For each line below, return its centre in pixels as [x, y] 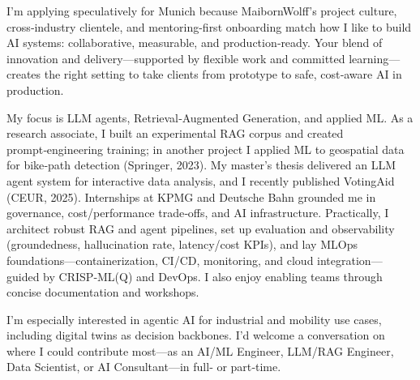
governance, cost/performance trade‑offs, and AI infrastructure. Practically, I [198, 213]
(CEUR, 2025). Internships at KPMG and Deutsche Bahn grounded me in [191, 196]
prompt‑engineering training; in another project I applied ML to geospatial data [206, 149]
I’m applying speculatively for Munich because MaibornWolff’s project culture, [202, 11]
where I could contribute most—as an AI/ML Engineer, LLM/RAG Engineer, [200, 350]
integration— [350, 260]
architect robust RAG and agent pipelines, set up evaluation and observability [201, 228]
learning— [375, 58]
